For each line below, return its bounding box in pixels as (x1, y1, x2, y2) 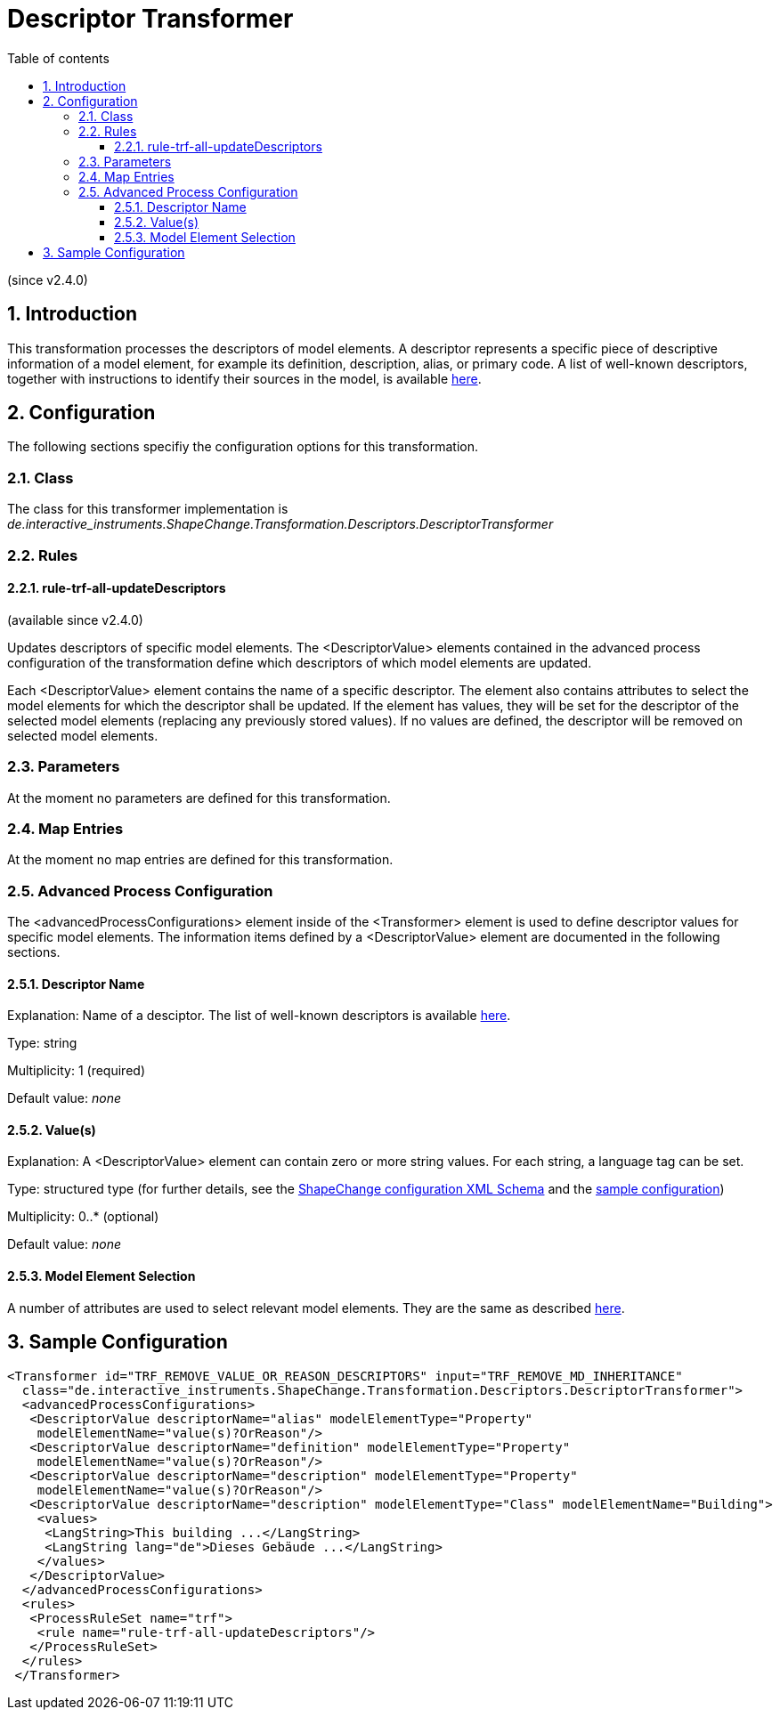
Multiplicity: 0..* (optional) (7, 1209, 159, 1225)
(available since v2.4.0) (7, 611, 143, 628)
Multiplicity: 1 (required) (7, 1063, 145, 1079)
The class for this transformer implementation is (7, 501, 288, 517)
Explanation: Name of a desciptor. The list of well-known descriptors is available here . (7, 1008, 511, 1024)
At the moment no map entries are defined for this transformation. (7, 852, 394, 868)
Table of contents (7, 50, 110, 66)
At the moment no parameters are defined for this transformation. (7, 790, 391, 806)
